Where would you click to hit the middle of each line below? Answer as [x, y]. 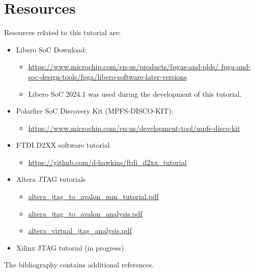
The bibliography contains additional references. [79, 265]
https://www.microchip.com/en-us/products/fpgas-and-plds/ [123, 66]
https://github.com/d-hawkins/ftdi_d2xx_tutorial [107, 162]
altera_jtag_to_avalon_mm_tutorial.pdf [93, 196]
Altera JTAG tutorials [51, 179]
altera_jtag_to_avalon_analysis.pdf [85, 213]
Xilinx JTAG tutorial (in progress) [70, 247]
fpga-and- [236, 66]
